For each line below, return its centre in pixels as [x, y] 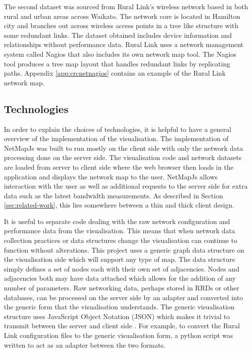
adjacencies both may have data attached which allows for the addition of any [120, 278]
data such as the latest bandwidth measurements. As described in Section [113, 195]
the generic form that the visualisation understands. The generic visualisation [119, 307]
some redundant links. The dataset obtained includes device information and [118, 35]
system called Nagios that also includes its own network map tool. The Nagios [120, 54]
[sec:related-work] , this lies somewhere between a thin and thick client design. [119, 205]
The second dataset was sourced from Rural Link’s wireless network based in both [126, 6]
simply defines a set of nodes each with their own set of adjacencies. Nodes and [122, 268]
